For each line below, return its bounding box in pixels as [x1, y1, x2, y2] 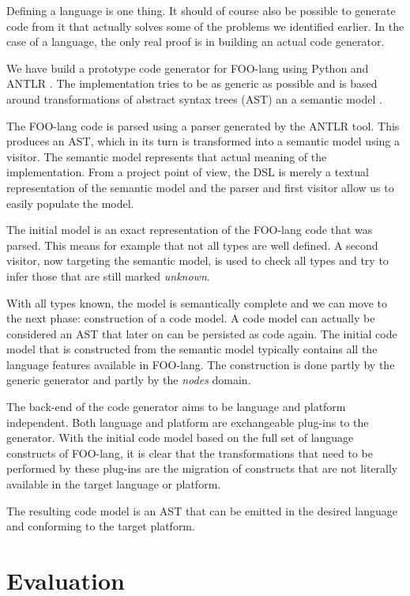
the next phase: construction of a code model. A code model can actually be [6, 310, 375, 326]
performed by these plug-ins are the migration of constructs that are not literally [6, 460, 398, 477]
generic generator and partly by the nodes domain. [6, 372, 251, 388]
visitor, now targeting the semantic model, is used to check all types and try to [6, 252, 389, 269]
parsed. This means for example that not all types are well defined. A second [6, 236, 378, 253]
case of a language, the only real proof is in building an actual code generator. [6, 33, 385, 50]
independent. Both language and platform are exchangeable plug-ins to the [6, 413, 369, 430]
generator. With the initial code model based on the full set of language [6, 429, 354, 446]
